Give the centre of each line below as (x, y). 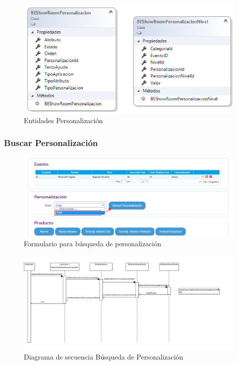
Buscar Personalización (51, 142)
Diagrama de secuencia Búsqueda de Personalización (104, 356)
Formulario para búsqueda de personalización (93, 244)
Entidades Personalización (63, 120)
